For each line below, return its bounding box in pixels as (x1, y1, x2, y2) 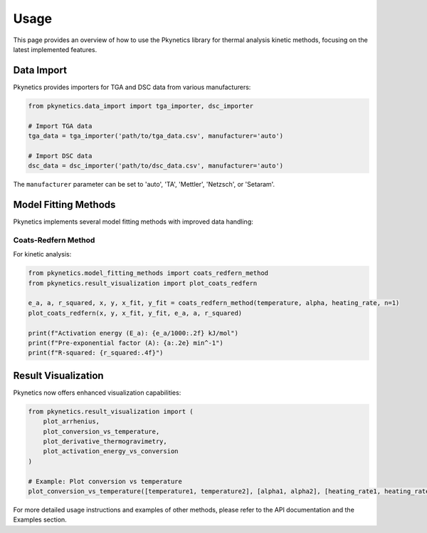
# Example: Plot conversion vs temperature (28, 477, 183, 485)
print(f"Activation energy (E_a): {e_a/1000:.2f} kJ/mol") (28, 328, 238, 337)
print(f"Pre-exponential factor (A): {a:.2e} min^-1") (28, 338, 223, 347)
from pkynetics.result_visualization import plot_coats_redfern (28, 279, 258, 287)
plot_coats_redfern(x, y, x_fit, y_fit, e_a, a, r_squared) (28, 309, 243, 317)
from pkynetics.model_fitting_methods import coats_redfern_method (28, 269, 269, 277)
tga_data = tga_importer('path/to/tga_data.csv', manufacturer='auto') (28, 132, 284, 140)
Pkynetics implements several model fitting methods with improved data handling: (13, 217, 254, 226)
